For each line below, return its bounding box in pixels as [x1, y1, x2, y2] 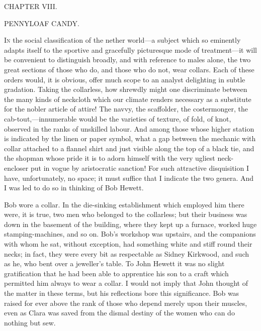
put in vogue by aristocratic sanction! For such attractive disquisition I [30, 162, 249, 173]
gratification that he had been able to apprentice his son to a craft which [4, 268, 229, 278]
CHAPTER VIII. [4, 1, 57, 11]
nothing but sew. [4, 317, 56, 327]
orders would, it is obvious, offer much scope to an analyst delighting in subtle [4, 74, 245, 84]
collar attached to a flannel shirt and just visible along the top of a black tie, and [4, 143, 254, 153]
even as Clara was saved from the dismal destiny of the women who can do [4, 307, 235, 318]
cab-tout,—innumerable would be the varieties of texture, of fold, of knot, [4, 113, 231, 124]
